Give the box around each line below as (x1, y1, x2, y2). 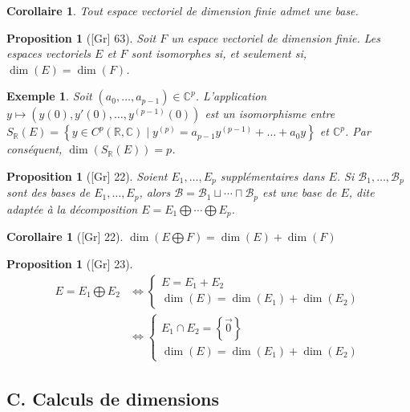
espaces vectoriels (6, 45, 91, 62)
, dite (348, 184, 375, 201)
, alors (139, 184, 171, 201)
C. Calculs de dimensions (6, 385, 220, 410)
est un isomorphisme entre (205, 105, 335, 122)
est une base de (262, 184, 337, 201)
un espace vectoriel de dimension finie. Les (171, 29, 381, 46)
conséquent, (6, 141, 63, 157)
